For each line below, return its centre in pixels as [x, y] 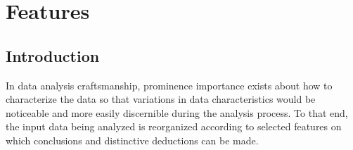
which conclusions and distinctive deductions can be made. [132, 140]
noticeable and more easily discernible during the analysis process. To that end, [177, 112]
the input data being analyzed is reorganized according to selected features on [174, 126]
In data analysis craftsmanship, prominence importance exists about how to [169, 85]
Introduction [53, 55]
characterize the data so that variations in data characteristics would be [161, 99]
